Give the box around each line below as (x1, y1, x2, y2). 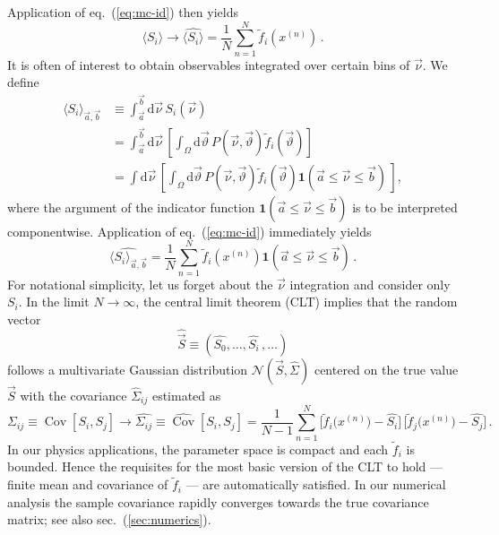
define (7, 73, 39, 91)
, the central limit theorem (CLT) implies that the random (135, 292, 458, 311)
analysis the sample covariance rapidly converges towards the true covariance (7, 492, 429, 511)
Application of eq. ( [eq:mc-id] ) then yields (7, 3, 238, 21)
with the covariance (20, 386, 127, 405)
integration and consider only (289, 274, 451, 293)
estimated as (151, 386, 221, 405)
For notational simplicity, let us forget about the (7, 274, 273, 293)
